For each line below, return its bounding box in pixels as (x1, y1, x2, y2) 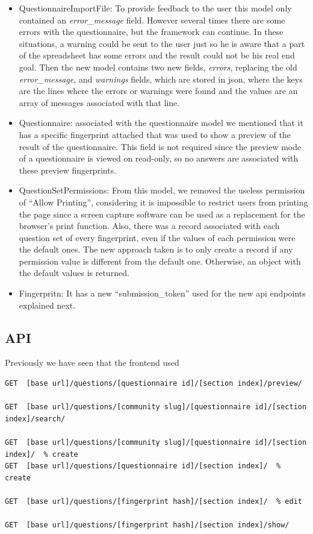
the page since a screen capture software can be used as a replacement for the (19, 207, 305, 220)
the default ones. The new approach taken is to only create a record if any (19, 243, 293, 256)
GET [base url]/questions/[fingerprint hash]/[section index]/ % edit (5, 497, 302, 506)
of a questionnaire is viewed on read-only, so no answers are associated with (19, 152, 299, 165)
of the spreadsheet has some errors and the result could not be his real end (19, 49, 295, 61)
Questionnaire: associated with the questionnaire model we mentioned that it (19, 116, 303, 129)
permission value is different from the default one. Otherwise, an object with (19, 254, 301, 267)
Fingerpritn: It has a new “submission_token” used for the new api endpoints (19, 287, 306, 300)
